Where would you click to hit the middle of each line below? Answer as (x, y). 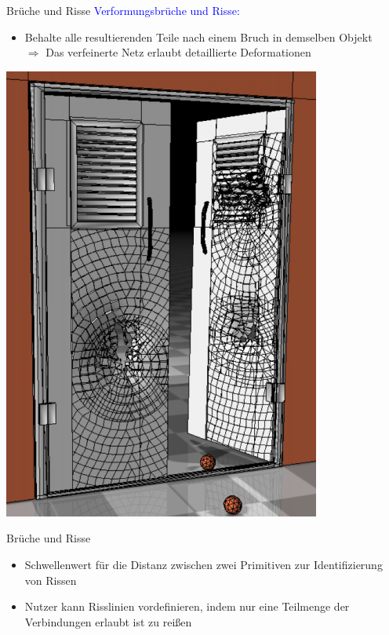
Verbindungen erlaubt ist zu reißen (108, 621)
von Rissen (51, 580)
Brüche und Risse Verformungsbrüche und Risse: (123, 10)
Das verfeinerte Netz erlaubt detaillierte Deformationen (178, 52)
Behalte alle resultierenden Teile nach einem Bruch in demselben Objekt (198, 36)
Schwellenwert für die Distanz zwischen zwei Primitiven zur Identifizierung (204, 564)
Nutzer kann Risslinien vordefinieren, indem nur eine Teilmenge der (187, 606)
